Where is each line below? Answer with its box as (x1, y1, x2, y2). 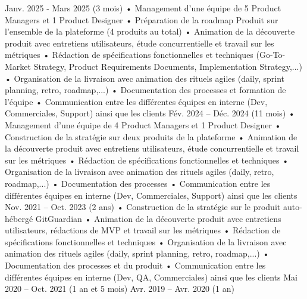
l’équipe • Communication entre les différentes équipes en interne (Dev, (5, 95, 268, 107)
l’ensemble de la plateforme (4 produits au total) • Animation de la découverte (5, 25, 295, 38)
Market (5, 60, 31, 72)
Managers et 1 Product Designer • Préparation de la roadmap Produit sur (5, 13, 278, 26)
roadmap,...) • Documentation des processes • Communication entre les (5, 177, 271, 189)
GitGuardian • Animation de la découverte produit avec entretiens (35, 212, 281, 224)
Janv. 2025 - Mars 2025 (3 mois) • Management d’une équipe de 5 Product (5, 2, 281, 14)
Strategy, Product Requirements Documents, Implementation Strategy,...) (33, 60, 302, 72)
